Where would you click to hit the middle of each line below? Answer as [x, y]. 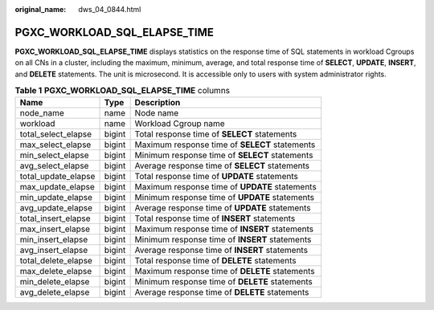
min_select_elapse [54, 155]
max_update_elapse [57, 187]
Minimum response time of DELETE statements [224, 282]
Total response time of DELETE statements [215, 261]
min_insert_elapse [54, 239]
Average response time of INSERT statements [221, 251]
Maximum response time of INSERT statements [224, 229]
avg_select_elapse [54, 166]
